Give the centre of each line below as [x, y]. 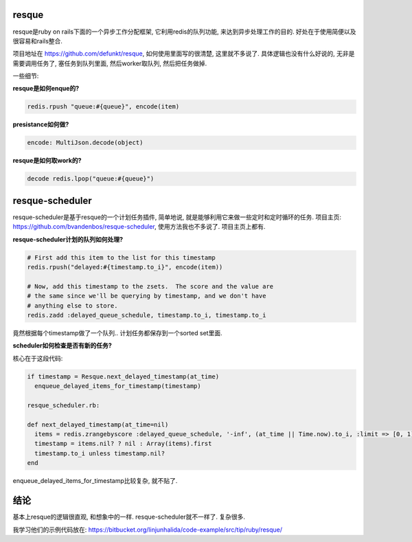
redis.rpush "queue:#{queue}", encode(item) [103, 107]
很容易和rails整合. [38, 41]
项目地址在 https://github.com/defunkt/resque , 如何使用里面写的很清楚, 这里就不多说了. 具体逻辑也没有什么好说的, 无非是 [184, 54]
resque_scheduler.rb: [64, 405]
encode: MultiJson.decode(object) [85, 143]
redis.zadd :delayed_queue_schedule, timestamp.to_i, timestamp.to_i [147, 315]
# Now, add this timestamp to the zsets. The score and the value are [150, 286]
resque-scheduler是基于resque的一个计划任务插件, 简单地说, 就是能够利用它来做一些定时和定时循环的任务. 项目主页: [177, 217]
